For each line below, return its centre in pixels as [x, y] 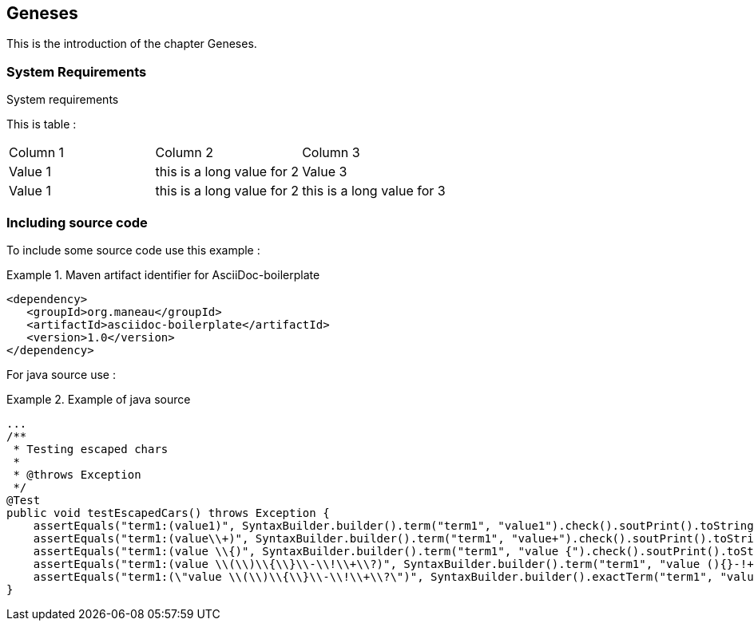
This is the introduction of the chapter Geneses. [132, 44]
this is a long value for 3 [374, 191]
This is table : [42, 124]
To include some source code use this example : [133, 250]
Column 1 [37, 153]
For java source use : [61, 374]
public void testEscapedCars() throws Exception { [168, 513]
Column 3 [331, 153]
